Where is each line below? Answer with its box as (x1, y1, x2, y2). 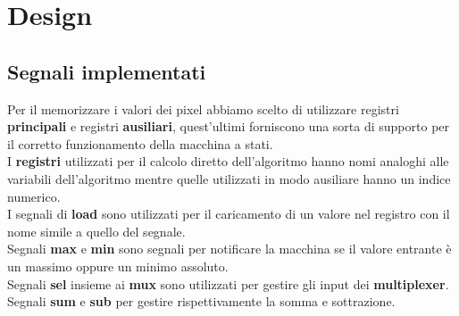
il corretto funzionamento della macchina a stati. (7, 134, 273, 153)
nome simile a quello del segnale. (7, 221, 186, 240)
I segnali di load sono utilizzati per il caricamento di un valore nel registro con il (7, 204, 450, 223)
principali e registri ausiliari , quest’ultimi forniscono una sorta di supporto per (7, 117, 450, 136)
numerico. (7, 187, 61, 205)
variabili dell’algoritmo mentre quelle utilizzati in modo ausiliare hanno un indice (7, 169, 451, 187)
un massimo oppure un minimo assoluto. (7, 256, 229, 275)
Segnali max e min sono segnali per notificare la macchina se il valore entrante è (7, 239, 452, 258)
